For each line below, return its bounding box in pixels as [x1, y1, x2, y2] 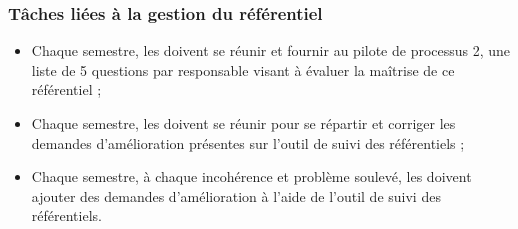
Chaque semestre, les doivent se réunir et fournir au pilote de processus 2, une [31, 40, 511, 61]
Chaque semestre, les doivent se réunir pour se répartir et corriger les [31, 113, 456, 133]
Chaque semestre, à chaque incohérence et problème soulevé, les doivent [31, 166, 472, 187]
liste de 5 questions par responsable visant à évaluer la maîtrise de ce [31, 59, 455, 80]
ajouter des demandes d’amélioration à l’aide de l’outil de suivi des [31, 185, 441, 206]
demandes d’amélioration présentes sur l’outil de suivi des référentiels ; [31, 132, 465, 153]
